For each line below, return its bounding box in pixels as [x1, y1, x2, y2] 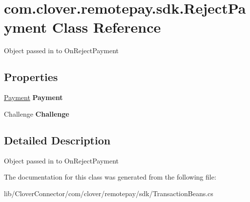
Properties [4, 69, 58, 84]
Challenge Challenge [4, 108, 69, 119]
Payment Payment [4, 92, 63, 102]
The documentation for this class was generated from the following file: [4, 172, 216, 182]
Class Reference [52, 17, 161, 37]
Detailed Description [4, 132, 111, 147]
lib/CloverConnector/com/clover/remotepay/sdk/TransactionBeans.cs [4, 188, 213, 198]
